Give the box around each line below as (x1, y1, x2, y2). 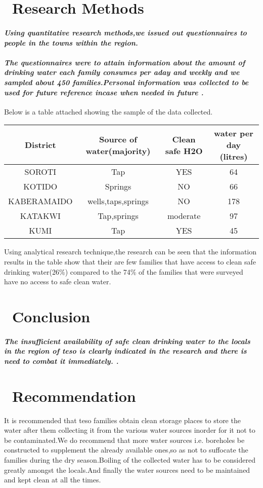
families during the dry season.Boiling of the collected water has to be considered (4, 454, 255, 465)
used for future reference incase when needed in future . (4, 87, 204, 97)
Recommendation (12, 385, 136, 406)
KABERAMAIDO (8, 195, 73, 207)
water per (213, 127, 253, 139)
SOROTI (24, 166, 57, 178)
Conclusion (12, 306, 91, 326)
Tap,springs (98, 210, 139, 222)
